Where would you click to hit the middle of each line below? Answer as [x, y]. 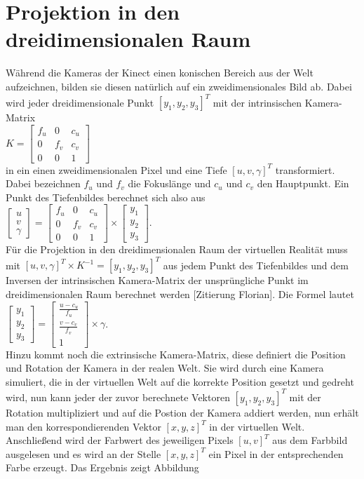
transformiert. [305, 169]
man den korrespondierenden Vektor [83, 426]
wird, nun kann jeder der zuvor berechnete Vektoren [118, 397]
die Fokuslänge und [169, 183]
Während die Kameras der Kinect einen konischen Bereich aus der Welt [160, 73]
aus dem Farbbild [310, 440]
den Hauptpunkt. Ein [303, 183]
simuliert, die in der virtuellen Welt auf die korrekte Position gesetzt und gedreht [180, 381]
